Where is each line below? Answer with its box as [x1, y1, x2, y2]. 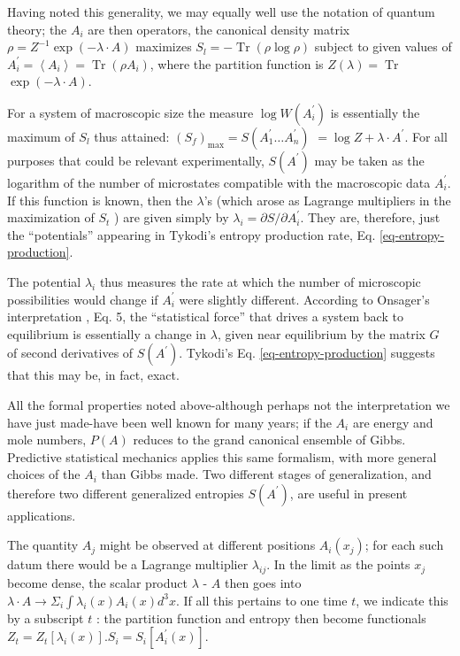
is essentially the [330, 103, 420, 121]
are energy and [352, 413, 433, 431]
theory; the [7, 19, 67, 38]
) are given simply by [114, 208, 229, 227]
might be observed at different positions [99, 536, 316, 554]
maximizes [135, 37, 192, 56]
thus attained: [94, 127, 170, 145]
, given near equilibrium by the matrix [217, 324, 425, 343]
